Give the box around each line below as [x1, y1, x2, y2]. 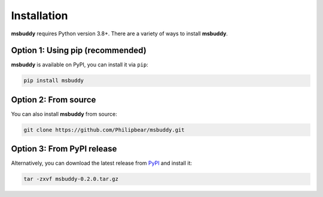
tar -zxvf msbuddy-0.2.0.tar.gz [23, 175, 119, 183]
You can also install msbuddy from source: [11, 110, 117, 117]
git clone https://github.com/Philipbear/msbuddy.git [23, 126, 185, 133]
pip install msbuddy [23, 77, 84, 84]
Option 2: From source [11, 95, 96, 105]
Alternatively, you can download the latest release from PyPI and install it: [11, 159, 193, 167]
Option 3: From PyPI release [11, 144, 117, 154]
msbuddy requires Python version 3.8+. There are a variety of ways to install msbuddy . [11, 30, 228, 37]
